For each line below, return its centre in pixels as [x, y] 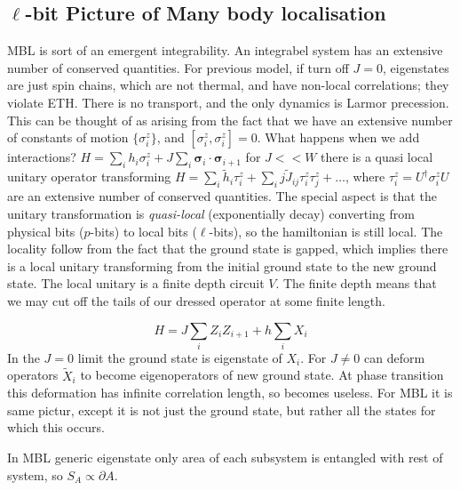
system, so [35, 474]
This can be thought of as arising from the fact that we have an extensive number [230, 120]
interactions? [42, 157]
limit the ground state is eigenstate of [180, 357]
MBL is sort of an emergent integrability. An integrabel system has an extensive [225, 50]
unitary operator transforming [89, 177]
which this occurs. [56, 427]
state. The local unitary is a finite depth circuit [136, 283]
